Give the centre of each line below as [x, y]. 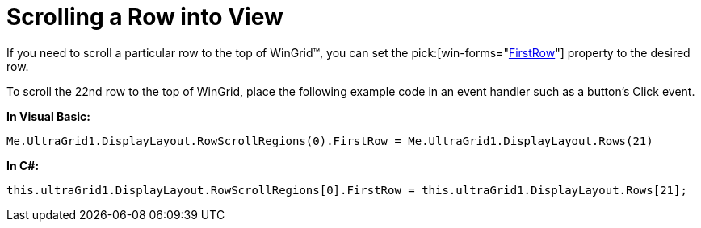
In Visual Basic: [48, 116]
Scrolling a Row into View [145, 17]
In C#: [23, 165]
